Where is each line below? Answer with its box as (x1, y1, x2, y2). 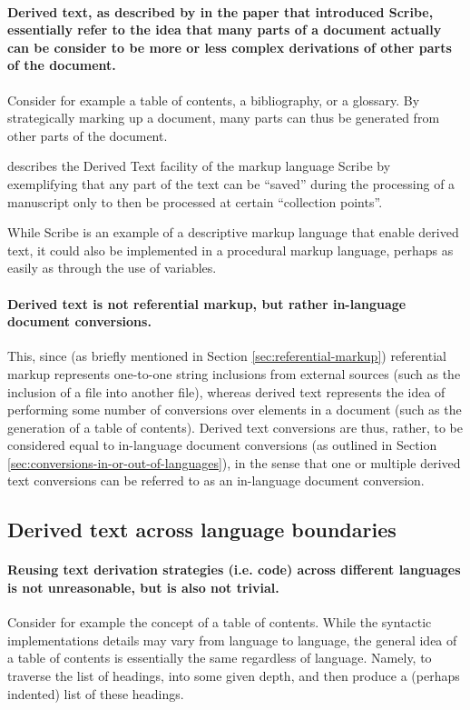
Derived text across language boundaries (7, 515, 397, 544)
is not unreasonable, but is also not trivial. (7, 578, 279, 597)
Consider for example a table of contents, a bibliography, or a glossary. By (7, 90, 420, 109)
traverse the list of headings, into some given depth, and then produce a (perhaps (7, 666, 460, 685)
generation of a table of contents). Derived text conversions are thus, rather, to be (7, 417, 463, 436)
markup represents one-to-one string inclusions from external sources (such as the (7, 364, 461, 383)
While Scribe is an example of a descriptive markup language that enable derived (7, 223, 459, 242)
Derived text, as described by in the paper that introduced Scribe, (7, 2, 434, 21)
